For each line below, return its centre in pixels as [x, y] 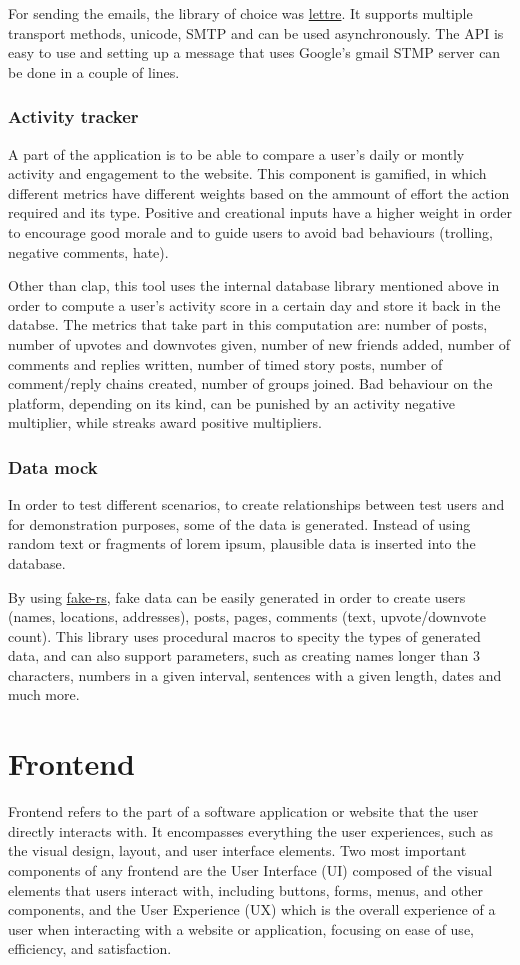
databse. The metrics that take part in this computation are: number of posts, [248, 324]
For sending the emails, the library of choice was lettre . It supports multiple [240, 13]
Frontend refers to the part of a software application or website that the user [243, 811]
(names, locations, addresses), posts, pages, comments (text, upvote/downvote [247, 616]
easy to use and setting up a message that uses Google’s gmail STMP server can [254, 52]
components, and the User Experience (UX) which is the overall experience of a [252, 909]
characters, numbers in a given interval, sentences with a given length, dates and [255, 674]
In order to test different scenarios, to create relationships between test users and [256, 504]
